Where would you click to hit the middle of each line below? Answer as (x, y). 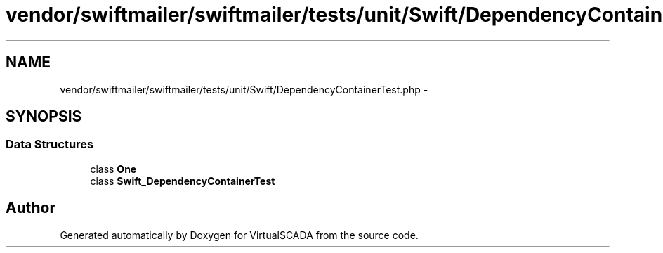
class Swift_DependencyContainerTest (183, 181)
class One (113, 169)
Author (31, 208)
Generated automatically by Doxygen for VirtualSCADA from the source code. (239, 235)
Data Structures (50, 144)
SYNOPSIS (44, 117)
